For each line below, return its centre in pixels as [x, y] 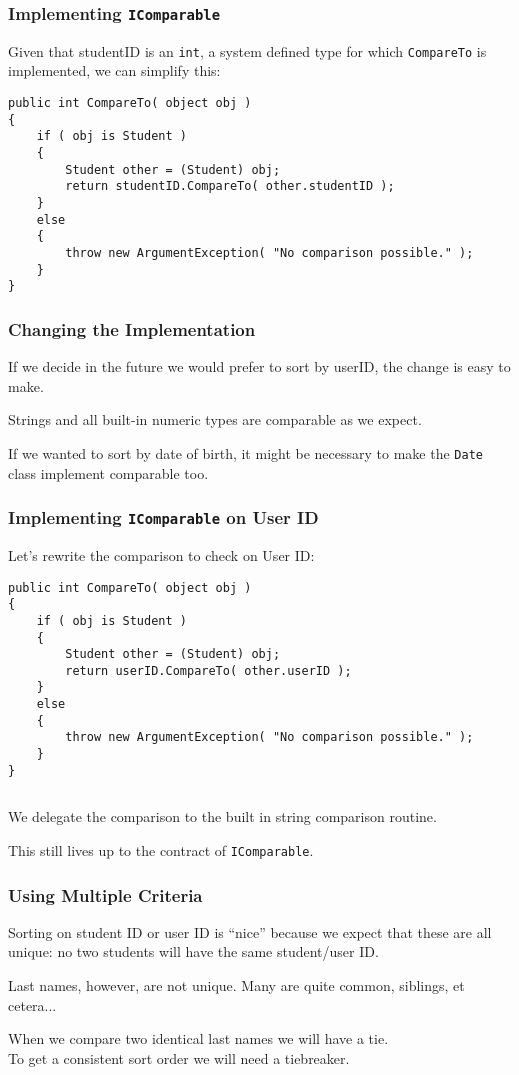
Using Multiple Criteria [105, 894]
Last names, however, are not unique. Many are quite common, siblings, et [236, 985]
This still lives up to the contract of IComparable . [161, 850]
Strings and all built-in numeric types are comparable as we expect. [215, 419]
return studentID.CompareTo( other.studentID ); [230, 186]
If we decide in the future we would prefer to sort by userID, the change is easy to [259, 366]
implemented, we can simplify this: [114, 70]
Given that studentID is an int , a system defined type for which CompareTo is [247, 50]
